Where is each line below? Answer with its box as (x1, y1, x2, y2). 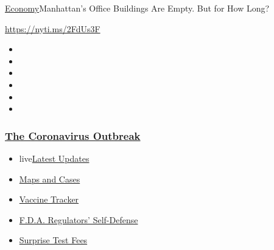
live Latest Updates (19, 151, 90, 164)
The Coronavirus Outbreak (5, 128, 141, 143)
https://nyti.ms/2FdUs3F (5, 22, 100, 35)
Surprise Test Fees (19, 234, 88, 246)
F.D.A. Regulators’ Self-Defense (19, 213, 138, 226)
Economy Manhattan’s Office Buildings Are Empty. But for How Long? (5, 2, 270, 14)
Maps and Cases (19, 172, 80, 185)
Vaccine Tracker (19, 193, 79, 206)
